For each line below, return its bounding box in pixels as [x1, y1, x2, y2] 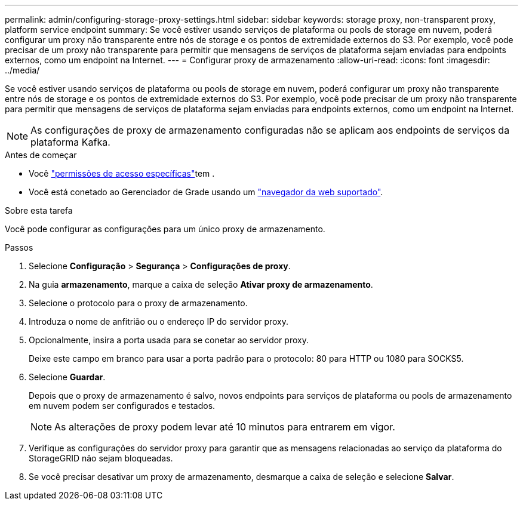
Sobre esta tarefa [5, 205, 73, 215]
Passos [5, 242, 33, 252]
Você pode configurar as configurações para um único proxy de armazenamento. [5, 224, 325, 234]
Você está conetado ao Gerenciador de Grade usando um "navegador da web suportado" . [29, 187, 383, 197]
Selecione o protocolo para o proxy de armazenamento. [29, 298, 248, 308]
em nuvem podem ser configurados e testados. [29, 401, 216, 411]
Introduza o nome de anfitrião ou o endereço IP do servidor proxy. [29, 316, 289, 327]
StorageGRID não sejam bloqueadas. [29, 453, 173, 463]
